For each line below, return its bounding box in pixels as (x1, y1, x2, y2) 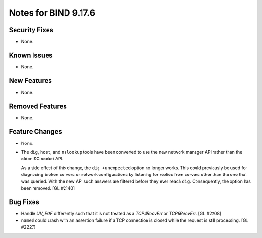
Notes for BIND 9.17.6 (9, 7, 96, 18)
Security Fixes (9, 26, 53, 34)
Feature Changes (9, 127, 63, 136)
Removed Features (9, 102, 67, 110)
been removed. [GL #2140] (21, 185, 75, 191)
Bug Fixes (9, 198, 40, 206)
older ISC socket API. (21, 156, 64, 162)
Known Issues (9, 51, 53, 59)
